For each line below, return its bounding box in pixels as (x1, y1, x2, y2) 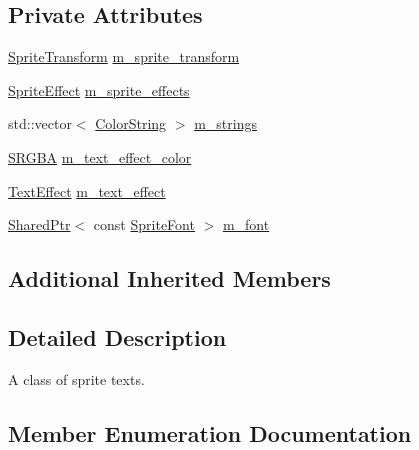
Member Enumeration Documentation (8, 417, 412, 448)
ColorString (95, 113, 167, 134)
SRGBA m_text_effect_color (8, 146, 192, 167)
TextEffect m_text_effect (8, 180, 166, 201)
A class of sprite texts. (8, 368, 145, 389)
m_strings (194, 113, 257, 134)
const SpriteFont (93, 214, 195, 235)
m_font (222, 214, 270, 235)
